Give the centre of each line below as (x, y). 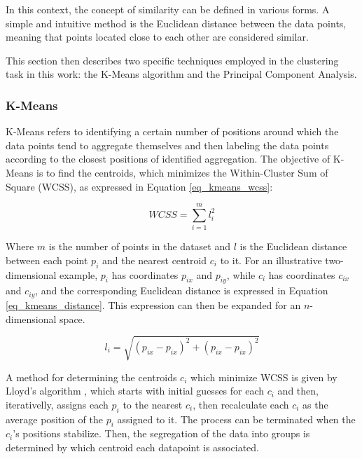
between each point (47, 260)
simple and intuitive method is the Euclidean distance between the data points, (176, 23)
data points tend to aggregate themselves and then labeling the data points (167, 145)
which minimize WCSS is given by (264, 377)
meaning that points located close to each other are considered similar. (157, 37)
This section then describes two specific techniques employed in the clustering (172, 60)
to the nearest (153, 404)
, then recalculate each (241, 404)
